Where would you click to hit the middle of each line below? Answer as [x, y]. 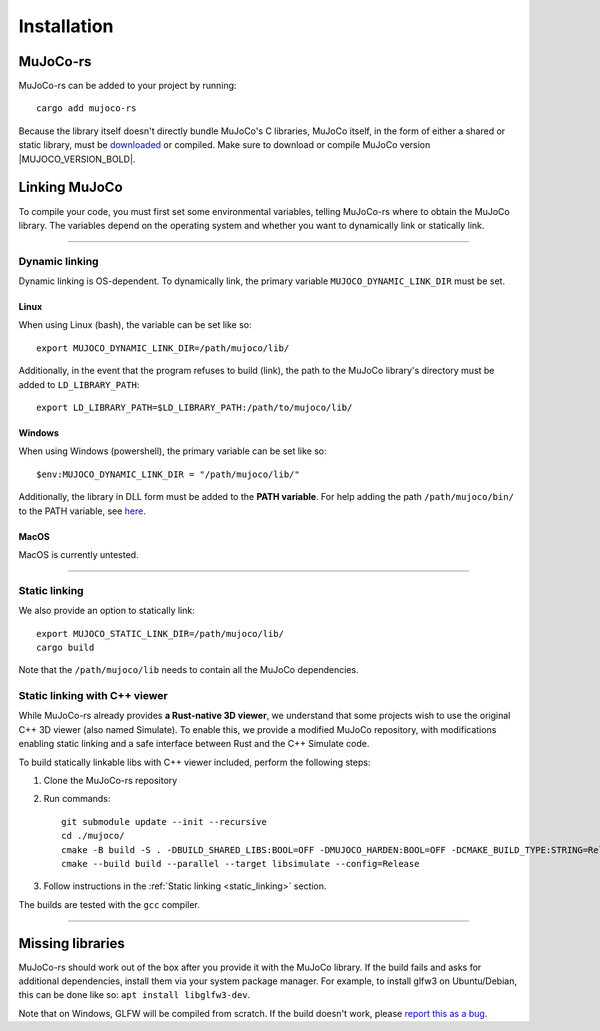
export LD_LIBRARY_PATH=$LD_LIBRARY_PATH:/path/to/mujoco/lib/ [194, 408]
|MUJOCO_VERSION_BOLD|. [77, 159]
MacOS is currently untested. [78, 554]
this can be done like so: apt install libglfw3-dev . [134, 995]
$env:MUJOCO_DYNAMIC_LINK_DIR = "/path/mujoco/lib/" [168, 474]
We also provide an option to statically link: [106, 611]
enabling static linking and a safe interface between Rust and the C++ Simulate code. [194, 744]
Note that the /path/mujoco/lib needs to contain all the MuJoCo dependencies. [188, 670]
